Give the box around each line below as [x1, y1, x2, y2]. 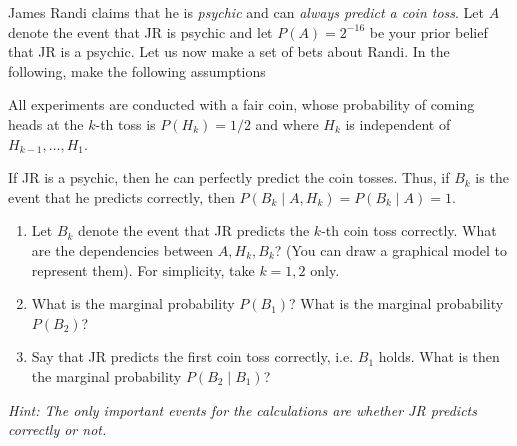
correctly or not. [8, 419, 107, 440]
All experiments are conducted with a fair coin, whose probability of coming [8, 94, 475, 115]
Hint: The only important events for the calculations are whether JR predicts [8, 399, 477, 420]
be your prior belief [369, 21, 488, 42]
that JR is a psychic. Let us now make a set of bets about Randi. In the [8, 41, 450, 62]
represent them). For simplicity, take [31, 259, 255, 280]
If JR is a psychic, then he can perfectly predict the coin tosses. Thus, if [8, 167, 450, 188]
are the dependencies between [31, 239, 214, 260]
